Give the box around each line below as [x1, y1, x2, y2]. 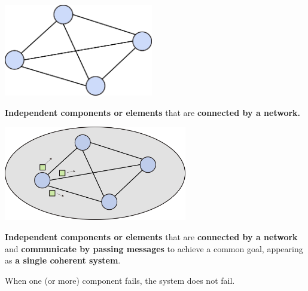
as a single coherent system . [5, 254, 121, 267]
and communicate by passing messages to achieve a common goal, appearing [5, 242, 303, 255]
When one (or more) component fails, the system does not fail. [5, 274, 235, 286]
